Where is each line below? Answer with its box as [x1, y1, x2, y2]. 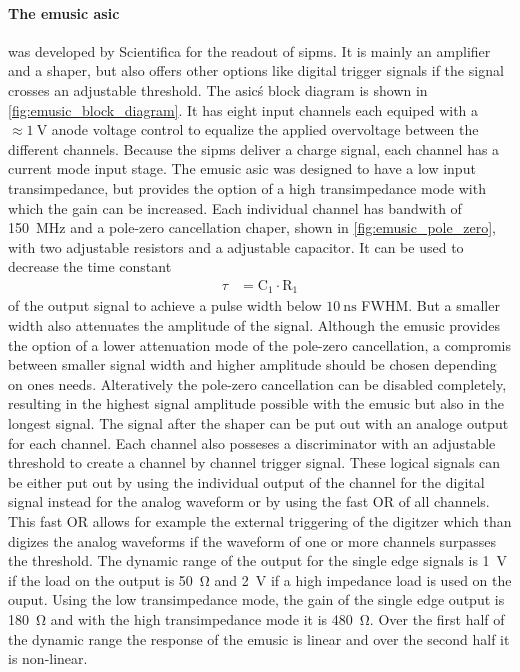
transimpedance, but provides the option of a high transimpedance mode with [8, 177, 486, 198]
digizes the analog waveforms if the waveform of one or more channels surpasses [8, 530, 496, 551]
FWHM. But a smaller [361, 295, 500, 316]
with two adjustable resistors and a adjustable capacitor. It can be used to [8, 236, 464, 257]
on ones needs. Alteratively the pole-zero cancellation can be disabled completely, [8, 373, 507, 394]
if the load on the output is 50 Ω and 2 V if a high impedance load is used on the [8, 569, 512, 590]
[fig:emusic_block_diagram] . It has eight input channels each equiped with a [8, 99, 479, 120]
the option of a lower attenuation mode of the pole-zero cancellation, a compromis [8, 334, 512, 355]
